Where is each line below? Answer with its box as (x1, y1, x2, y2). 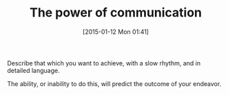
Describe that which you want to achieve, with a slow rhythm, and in (7, 59, 201, 67)
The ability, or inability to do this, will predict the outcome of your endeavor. (7, 79, 222, 87)
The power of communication (30, 5, 202, 21)
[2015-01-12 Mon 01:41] (82, 28, 149, 36)
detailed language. (7, 66, 60, 74)
